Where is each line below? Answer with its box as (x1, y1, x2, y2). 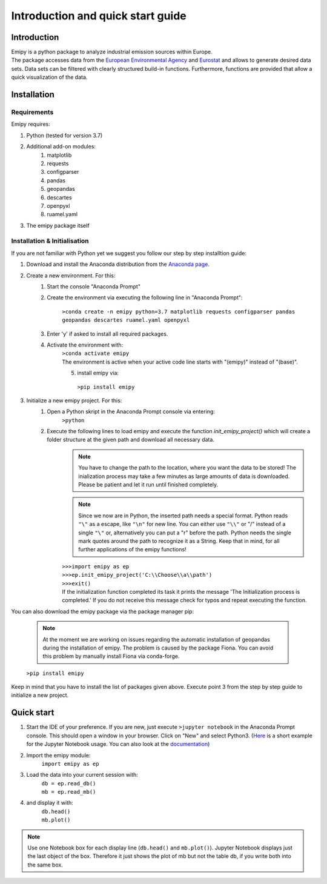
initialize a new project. (11, 691, 69, 699)
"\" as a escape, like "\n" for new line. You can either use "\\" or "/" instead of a (78, 520, 286, 528)
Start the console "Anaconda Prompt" (47, 283, 140, 290)
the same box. (27, 861, 63, 868)
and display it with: (26, 799, 74, 806)
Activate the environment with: (47, 341, 124, 348)
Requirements (11, 108, 54, 116)
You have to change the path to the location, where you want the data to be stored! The (78, 464, 297, 471)
